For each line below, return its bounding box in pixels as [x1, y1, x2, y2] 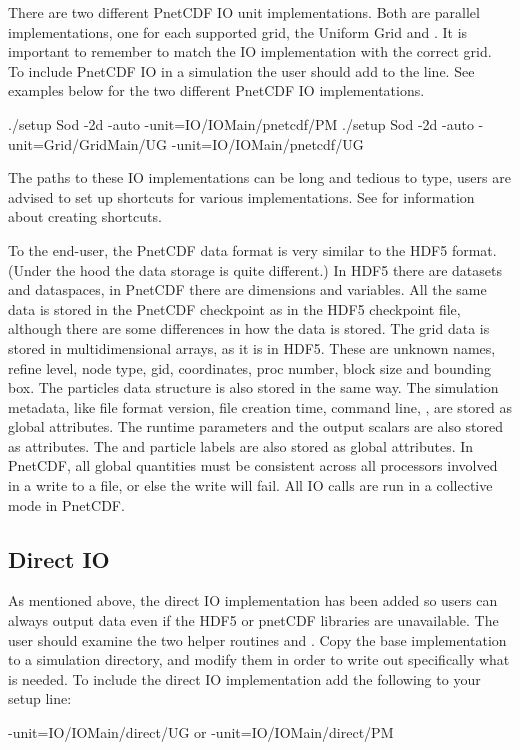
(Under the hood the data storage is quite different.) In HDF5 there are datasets [8, 259, 502, 280]
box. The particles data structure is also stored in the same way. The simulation [8, 377, 499, 398]
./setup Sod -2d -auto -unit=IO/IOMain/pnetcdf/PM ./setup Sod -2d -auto [8, 113, 474, 134]
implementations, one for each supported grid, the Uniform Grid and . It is [8, 21, 468, 42]
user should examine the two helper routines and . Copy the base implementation [8, 629, 507, 650]
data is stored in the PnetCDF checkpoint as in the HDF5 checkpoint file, [8, 298, 461, 319]
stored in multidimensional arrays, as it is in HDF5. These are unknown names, [8, 337, 496, 358]
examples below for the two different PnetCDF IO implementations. [8, 80, 425, 101]
